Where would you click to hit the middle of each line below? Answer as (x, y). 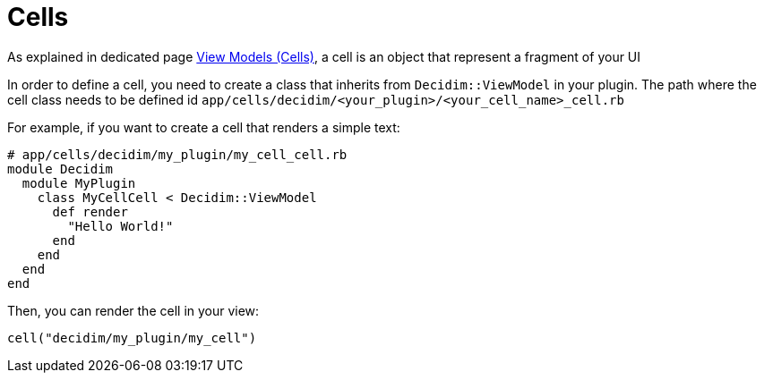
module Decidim (60, 169)
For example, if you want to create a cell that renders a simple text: (204, 127)
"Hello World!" (120, 226)
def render (90, 211)
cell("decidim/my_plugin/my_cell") (132, 338)
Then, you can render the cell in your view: (133, 310)
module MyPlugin (79, 183)
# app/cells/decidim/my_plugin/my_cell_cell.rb (177, 154)
